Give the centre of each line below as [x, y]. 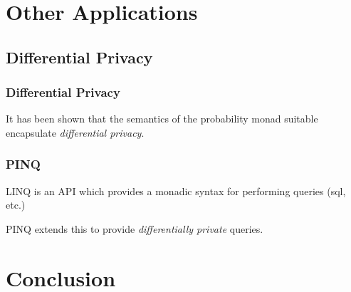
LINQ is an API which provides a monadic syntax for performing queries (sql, [176, 191]
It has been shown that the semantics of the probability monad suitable [162, 119]
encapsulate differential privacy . [75, 132]
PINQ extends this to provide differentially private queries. [135, 228]
